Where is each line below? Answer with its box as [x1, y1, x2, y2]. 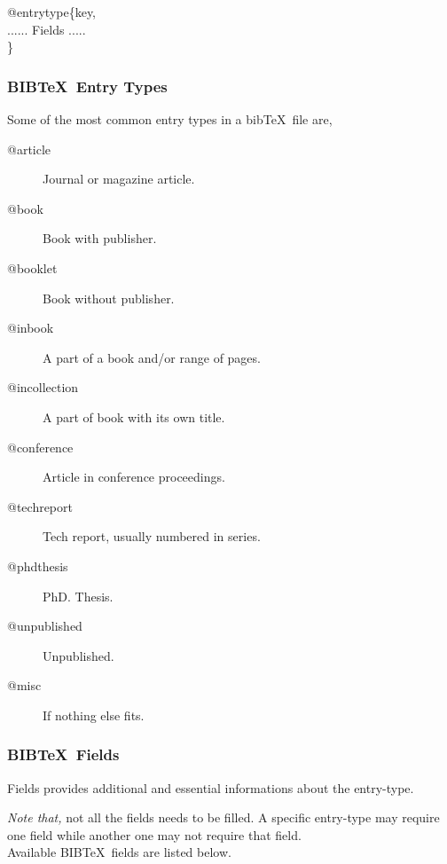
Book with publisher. [43, 229, 157, 247]
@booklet [7, 258, 58, 277]
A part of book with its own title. [43, 407, 225, 426]
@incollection [7, 378, 79, 397]
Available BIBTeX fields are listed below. [7, 843, 231, 861]
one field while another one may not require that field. [7, 825, 302, 844]
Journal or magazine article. [43, 169, 195, 188]
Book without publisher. [43, 288, 175, 307]
